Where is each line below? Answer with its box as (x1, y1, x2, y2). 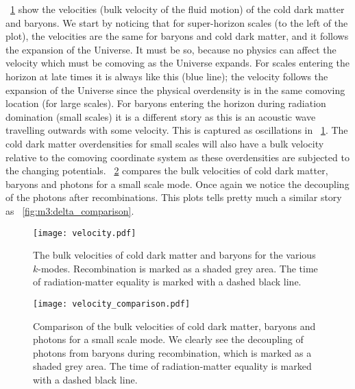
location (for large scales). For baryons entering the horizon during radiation (5, 96, 326, 110)
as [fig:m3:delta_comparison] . (5, 203, 134, 217)
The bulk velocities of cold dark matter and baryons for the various (33, 248, 316, 262)
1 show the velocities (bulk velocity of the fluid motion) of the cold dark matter (10, 2, 345, 16)
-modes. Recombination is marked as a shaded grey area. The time (38, 261, 318, 275)
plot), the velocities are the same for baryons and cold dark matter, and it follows (5, 29, 349, 43)
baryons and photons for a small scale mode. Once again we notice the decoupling (5, 176, 350, 191)
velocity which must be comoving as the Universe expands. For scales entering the (5, 56, 350, 70)
